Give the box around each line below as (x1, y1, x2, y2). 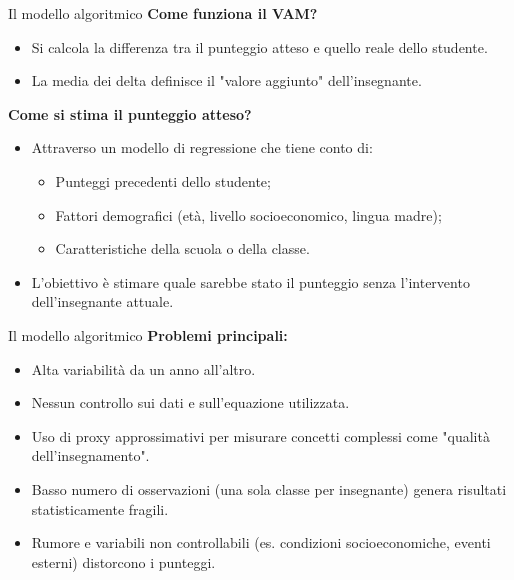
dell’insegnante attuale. (31, 291, 174, 312)
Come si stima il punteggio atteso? (8, 103, 252, 124)
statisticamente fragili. (31, 498, 169, 519)
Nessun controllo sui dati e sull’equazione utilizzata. (31, 392, 350, 413)
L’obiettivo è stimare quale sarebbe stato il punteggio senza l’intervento (31, 271, 470, 292)
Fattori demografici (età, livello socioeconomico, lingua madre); (55, 204, 442, 225)
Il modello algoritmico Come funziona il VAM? (8, 3, 318, 23)
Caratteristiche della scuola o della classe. (55, 238, 310, 259)
